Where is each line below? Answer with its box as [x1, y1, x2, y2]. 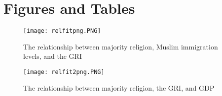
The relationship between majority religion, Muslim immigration [23, 41, 218, 51]
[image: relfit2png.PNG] [23, 68, 105, 75]
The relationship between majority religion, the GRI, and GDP [23, 82, 215, 93]
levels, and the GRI [23, 51, 82, 61]
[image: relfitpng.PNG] [23, 27, 101, 35]
